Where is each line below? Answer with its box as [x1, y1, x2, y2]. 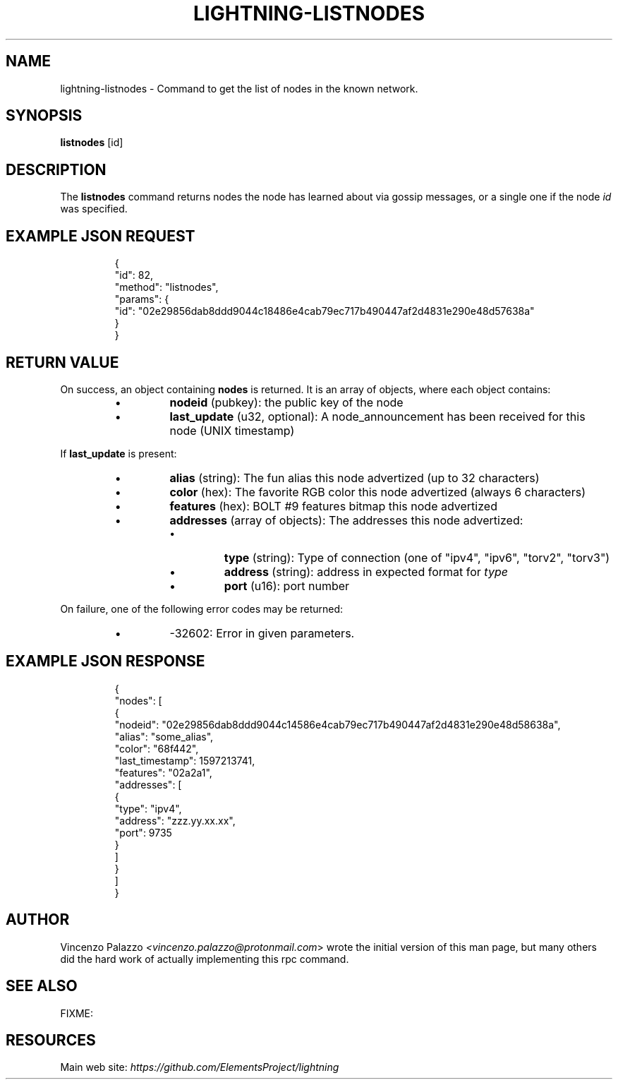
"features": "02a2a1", [114, 766, 212, 779]
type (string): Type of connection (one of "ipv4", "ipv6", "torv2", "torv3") [224, 550, 610, 565]
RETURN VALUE [6, 353, 119, 371]
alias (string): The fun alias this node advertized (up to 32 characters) [169, 470, 540, 485]
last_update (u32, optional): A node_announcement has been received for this [169, 409, 586, 424]
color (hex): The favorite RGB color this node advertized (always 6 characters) [169, 484, 586, 499]
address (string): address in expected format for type [224, 564, 508, 579]
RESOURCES [6, 1031, 96, 1049]
